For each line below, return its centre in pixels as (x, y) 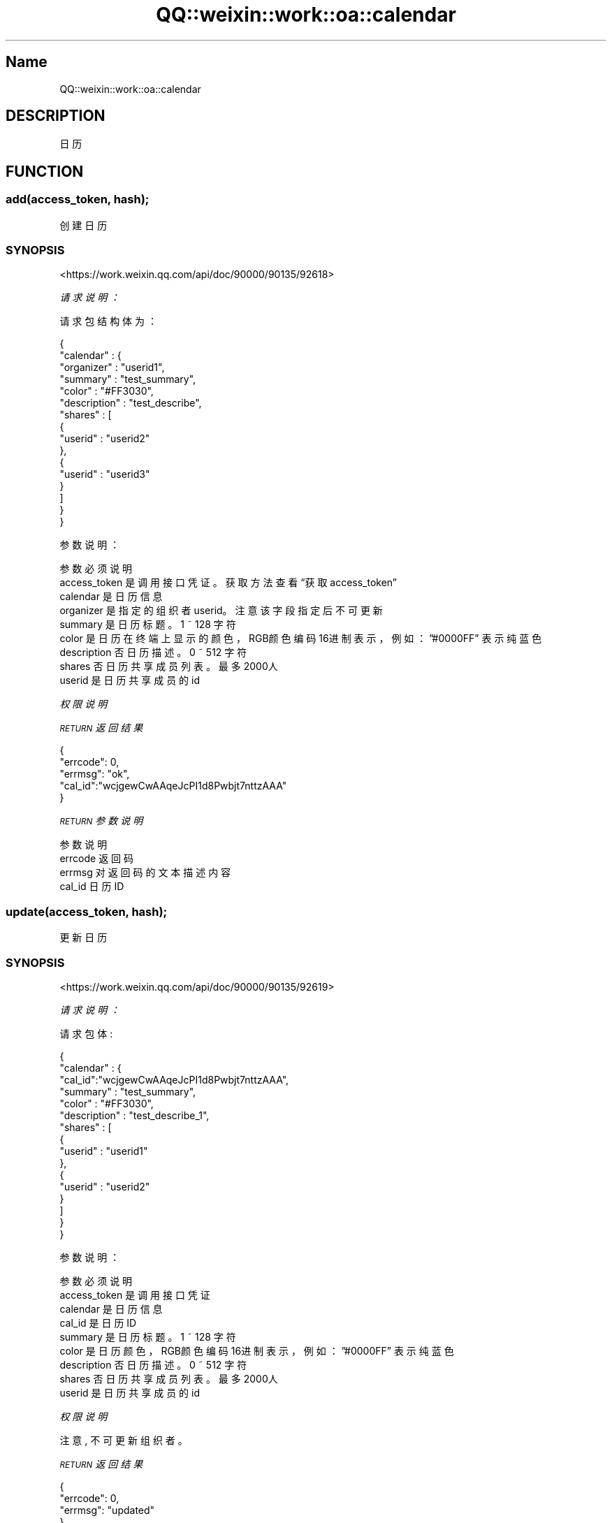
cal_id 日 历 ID (92, 887)
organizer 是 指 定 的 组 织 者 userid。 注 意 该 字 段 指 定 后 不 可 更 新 (221, 611)
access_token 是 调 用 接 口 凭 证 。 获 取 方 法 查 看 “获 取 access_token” (228, 583)
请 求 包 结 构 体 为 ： (108, 321)
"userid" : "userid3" (105, 474)
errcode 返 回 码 (97, 859)
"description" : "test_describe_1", (134, 1115)
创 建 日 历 (83, 225)
